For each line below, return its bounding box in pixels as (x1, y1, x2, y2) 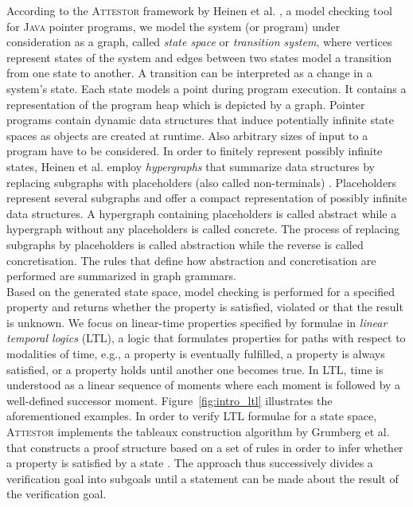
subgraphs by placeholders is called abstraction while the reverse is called (6, 236, 364, 252)
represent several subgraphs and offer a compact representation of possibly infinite (6, 189, 407, 206)
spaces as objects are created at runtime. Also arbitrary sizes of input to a (6, 127, 368, 143)
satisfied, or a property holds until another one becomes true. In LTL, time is (6, 361, 384, 377)
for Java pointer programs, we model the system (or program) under (6, 18, 341, 34)
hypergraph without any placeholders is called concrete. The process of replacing (6, 220, 400, 237)
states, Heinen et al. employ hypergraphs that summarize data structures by (6, 158, 375, 174)
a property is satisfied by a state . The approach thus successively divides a (6, 454, 373, 471)
